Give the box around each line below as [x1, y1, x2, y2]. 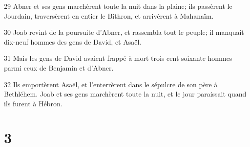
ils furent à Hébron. [4, 98, 62, 108]
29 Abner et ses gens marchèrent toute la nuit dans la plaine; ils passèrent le [4, 1, 232, 11]
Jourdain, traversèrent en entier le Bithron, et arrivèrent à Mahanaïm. [4, 10, 214, 21]
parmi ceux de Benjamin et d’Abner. [4, 62, 114, 73]
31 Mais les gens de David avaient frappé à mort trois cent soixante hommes [4, 53, 232, 63]
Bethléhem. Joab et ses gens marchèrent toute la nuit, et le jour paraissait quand [4, 89, 247, 99]
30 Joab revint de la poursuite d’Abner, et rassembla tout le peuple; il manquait [4, 27, 244, 37]
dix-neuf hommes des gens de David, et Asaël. [4, 36, 142, 47]
